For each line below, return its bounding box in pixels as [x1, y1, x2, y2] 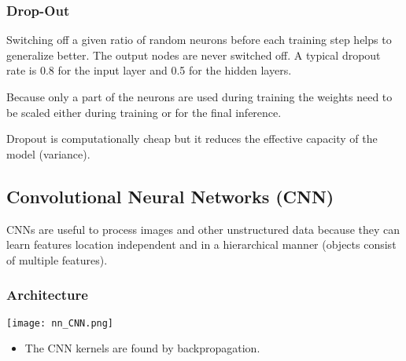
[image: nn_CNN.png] [6, 317, 114, 329]
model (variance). [6, 145, 90, 162]
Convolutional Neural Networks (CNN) [6, 184, 334, 208]
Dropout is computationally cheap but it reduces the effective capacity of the [6, 130, 378, 147]
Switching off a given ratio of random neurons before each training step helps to [6, 31, 392, 48]
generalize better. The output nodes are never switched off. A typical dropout [6, 46, 381, 63]
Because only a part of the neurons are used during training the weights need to [6, 89, 393, 104]
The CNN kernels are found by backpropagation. [24, 340, 260, 356]
